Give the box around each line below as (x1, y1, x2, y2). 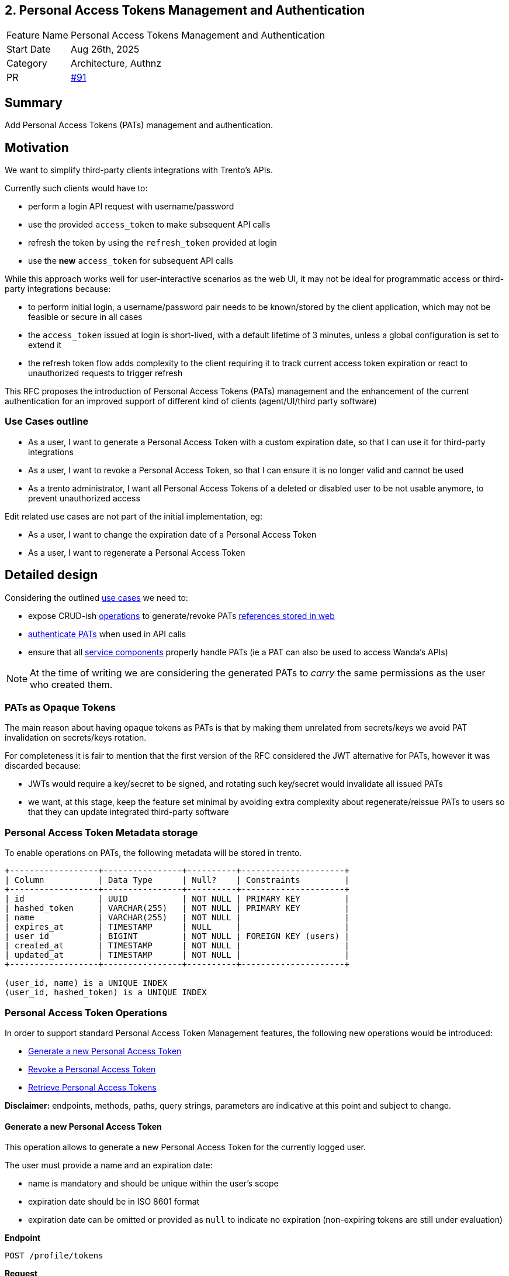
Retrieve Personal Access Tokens (28, 1082, 157, 1092)
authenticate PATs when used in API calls (28, 628, 186, 639)
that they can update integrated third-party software (28, 807, 229, 817)
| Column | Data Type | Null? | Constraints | (5, 875, 350, 885)
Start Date (6, 43, 51, 56)
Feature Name (6, 29, 68, 42)
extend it (28, 340, 62, 350)
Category (6, 57, 47, 70)
